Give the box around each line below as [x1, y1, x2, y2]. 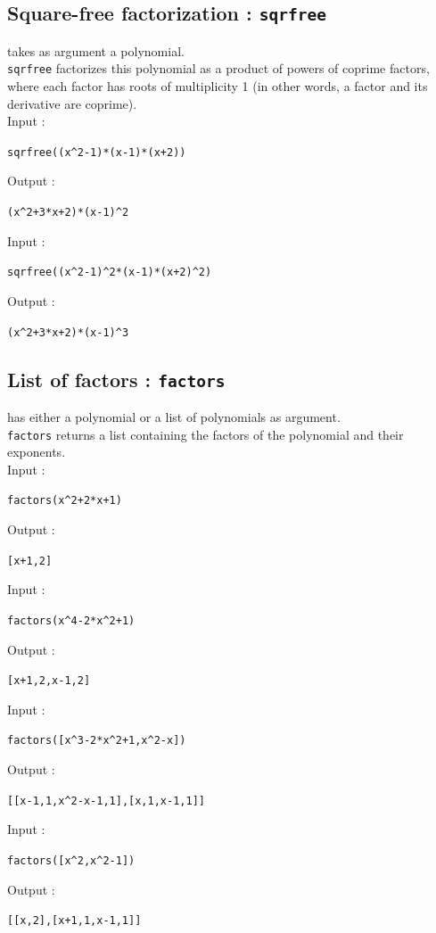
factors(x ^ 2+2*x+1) [7, 494, 122, 508]
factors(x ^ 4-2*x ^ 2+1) [7, 614, 136, 627]
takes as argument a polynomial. [7, 41, 185, 60]
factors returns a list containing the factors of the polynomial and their [7, 425, 404, 443]
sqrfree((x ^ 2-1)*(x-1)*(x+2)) [7, 145, 186, 159]
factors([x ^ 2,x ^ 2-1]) [7, 854, 136, 867]
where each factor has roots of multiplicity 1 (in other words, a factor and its [7, 77, 428, 95]
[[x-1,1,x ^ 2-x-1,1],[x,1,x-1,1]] [7, 794, 205, 807]
